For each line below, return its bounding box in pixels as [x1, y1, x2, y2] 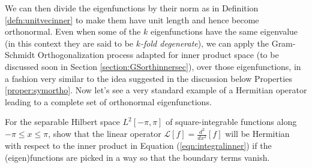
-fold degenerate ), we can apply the [140, 36, 269, 49]
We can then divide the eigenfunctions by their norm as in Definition [5, 2, 259, 14]
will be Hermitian [225, 127, 290, 140]
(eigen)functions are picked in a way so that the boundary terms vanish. [5, 151, 270, 163]
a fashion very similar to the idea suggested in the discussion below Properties [5, 72, 292, 84]
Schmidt [5, 48, 35, 61]
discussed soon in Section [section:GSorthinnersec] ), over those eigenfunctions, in [5, 60, 301, 72]
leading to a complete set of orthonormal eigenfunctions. [5, 95, 212, 108]
